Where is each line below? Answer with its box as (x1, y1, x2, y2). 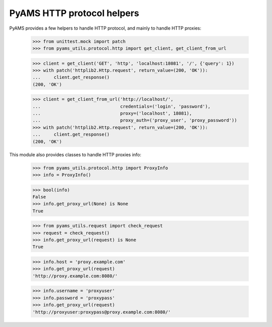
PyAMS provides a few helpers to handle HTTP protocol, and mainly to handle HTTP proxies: (9, 25, 201, 31)
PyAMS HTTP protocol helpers (9, 8, 140, 19)
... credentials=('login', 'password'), (32, 103, 211, 109)
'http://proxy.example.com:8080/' (32, 273, 118, 279)
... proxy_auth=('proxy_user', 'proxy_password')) (32, 118, 237, 123)
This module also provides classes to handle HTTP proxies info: (9, 151, 142, 158)
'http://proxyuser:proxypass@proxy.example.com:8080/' (32, 309, 171, 315)
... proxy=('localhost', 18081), (32, 111, 192, 117)
